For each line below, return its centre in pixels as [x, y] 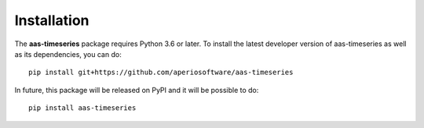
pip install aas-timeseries [82, 108]
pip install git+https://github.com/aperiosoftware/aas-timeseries [161, 73]
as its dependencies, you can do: [68, 54]
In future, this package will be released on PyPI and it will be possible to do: [137, 90]
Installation [52, 20]
